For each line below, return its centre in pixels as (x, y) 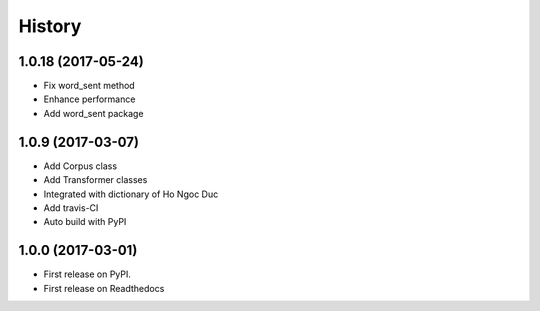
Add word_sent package (93, 113)
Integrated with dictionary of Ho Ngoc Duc (131, 194)
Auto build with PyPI (85, 222)
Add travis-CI (71, 207)
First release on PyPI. (87, 274)
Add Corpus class (80, 166)
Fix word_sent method (89, 86)
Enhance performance (89, 99)
